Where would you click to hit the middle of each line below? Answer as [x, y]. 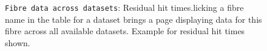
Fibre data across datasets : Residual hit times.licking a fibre [124, 7]
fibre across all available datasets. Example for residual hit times [125, 31]
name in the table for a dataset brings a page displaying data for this [133, 19]
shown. [18, 42]
